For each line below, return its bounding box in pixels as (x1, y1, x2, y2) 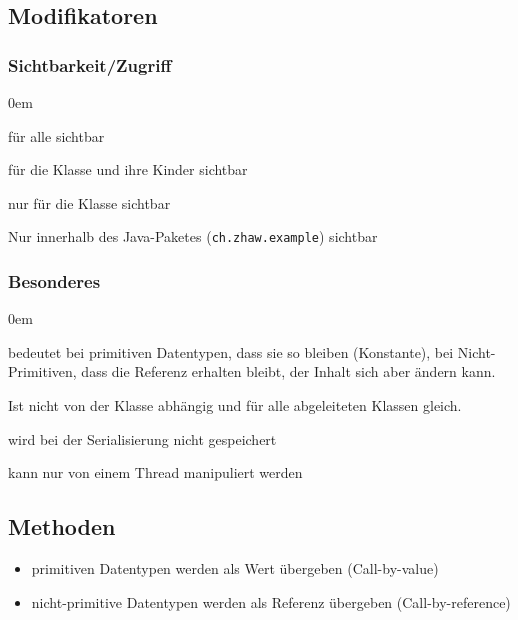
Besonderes (8, 268, 101, 293)
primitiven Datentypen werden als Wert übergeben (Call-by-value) (31, 558, 439, 579)
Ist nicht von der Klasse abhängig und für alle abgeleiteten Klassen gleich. (8, 395, 462, 416)
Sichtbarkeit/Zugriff (8, 52, 172, 77)
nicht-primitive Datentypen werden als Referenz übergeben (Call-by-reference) (31, 591, 511, 612)
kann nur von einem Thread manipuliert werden (8, 462, 303, 483)
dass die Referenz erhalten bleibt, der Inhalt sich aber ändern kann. (81, 361, 496, 382)
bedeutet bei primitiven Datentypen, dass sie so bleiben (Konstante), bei (8, 341, 454, 362)
